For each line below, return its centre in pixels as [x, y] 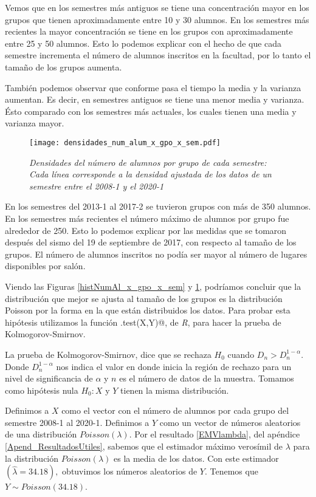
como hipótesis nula [42, 390]
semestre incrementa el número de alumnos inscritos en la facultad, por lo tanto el [158, 55]
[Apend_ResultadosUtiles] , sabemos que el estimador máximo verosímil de [144, 446]
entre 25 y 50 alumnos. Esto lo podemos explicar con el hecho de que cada [143, 43]
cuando [241, 354]
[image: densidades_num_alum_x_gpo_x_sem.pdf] [125, 142]
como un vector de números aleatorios [230, 422]
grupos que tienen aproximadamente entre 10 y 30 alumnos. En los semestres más [157, 19]
